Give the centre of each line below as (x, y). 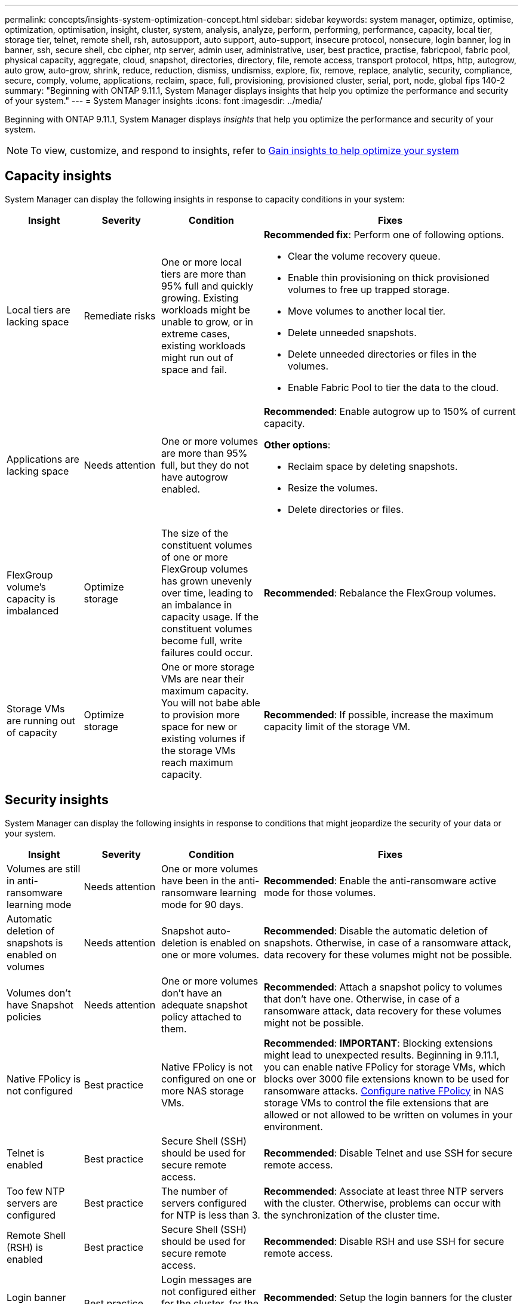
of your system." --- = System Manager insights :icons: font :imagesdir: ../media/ (164, 101)
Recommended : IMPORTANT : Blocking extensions (379, 1043)
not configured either (209, 1291)
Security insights (57, 800)
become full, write (202, 640)
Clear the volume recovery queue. (364, 256)
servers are (32, 1203)
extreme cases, (196, 333)
